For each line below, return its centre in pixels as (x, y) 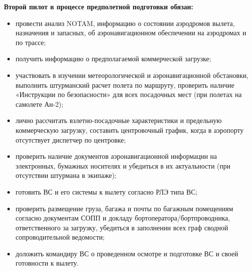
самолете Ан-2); (39, 104)
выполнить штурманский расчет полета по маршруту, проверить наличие (125, 85)
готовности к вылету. (47, 263)
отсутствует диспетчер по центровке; (70, 139)
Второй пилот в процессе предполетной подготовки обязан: (99, 6)
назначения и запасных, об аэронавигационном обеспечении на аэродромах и (131, 33)
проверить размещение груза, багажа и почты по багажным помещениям (124, 208)
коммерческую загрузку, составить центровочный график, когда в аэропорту (129, 130)
